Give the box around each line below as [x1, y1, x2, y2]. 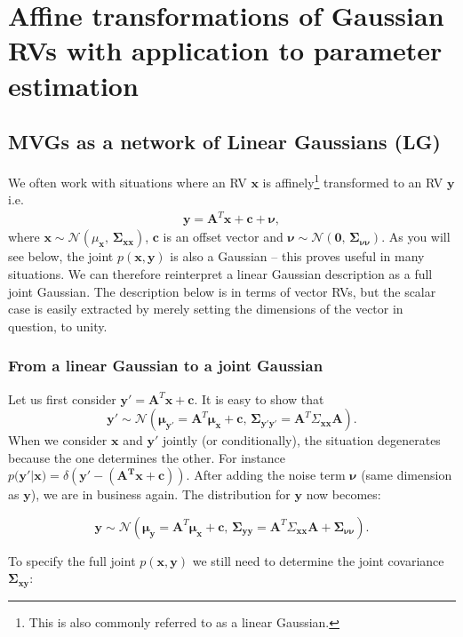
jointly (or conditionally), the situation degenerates [162, 431, 441, 450]
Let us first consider [8, 389, 116, 408]
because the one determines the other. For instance [8, 448, 286, 466]
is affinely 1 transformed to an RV [262, 170, 443, 191]
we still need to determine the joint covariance [192, 551, 444, 569]
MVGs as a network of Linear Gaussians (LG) [8, 128, 441, 155]
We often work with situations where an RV [8, 172, 247, 191]
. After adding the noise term [186, 466, 346, 484]
